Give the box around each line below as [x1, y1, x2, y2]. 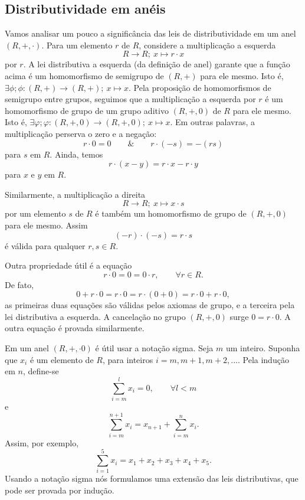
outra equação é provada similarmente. [5, 322, 145, 334]
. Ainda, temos [50, 148, 103, 160]
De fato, [5, 278, 34, 290]
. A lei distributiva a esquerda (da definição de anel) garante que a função [23, 58, 290, 70]
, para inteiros [102, 353, 153, 365]
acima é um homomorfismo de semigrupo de [5, 69, 164, 81]
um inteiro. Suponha [225, 342, 300, 354]
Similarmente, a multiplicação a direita [5, 188, 146, 200]
